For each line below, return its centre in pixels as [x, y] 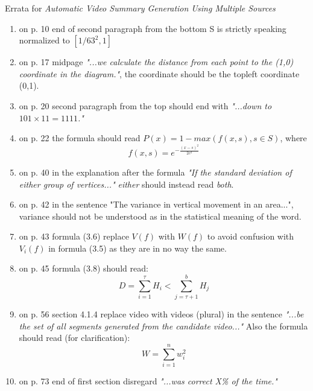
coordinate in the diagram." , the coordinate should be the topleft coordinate [159, 73]
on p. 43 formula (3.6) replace [74, 236]
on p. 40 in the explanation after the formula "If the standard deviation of [155, 172]
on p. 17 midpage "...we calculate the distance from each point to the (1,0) [156, 62]
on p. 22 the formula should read [80, 138]
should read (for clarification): [74, 338]
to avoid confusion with [251, 236]
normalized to [44, 40]
